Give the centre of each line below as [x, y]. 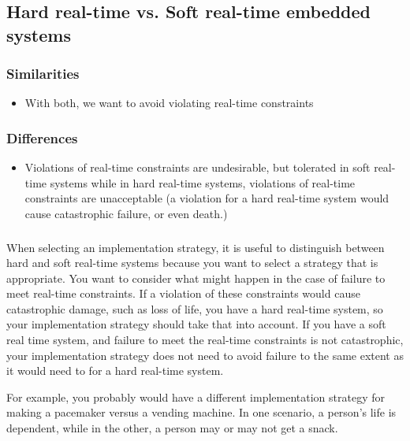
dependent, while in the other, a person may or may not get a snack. [172, 428]
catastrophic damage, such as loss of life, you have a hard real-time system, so [195, 308]
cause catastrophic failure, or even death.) [126, 213]
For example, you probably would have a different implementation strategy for [196, 397]
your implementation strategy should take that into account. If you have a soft [196, 324]
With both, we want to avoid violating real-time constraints [169, 103]
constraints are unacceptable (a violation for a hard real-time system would [207, 198]
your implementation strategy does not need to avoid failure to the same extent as [205, 355]
